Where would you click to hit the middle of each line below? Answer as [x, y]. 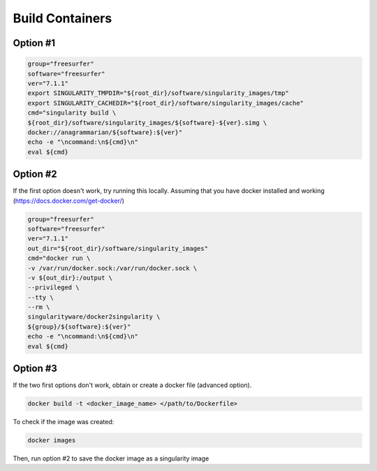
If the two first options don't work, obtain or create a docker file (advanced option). [132, 385]
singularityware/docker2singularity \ [94, 317]
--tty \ [40, 297]
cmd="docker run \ [59, 258]
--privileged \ [53, 288]
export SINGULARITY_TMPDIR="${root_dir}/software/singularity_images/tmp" [158, 93]
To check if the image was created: [64, 422]
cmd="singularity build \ [72, 113]
